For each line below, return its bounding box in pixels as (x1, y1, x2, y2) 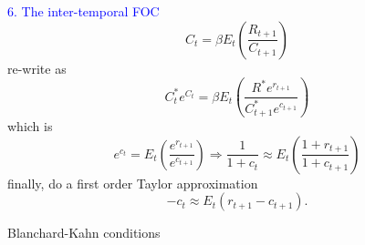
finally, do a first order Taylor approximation (7, 173, 258, 192)
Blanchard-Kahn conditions (7, 223, 161, 242)
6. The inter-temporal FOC (7, 2, 160, 20)
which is (7, 117, 53, 136)
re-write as (7, 58, 67, 77)
